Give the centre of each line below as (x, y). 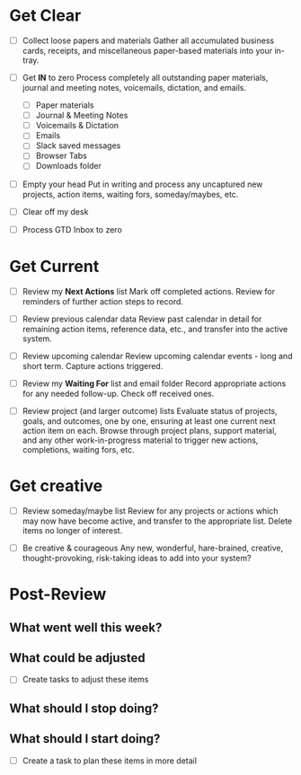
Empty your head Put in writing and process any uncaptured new (142, 184)
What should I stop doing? (84, 708)
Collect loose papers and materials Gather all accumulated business (148, 40)
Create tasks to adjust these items (85, 680)
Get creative (56, 486)
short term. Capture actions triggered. (93, 365)
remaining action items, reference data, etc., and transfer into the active (155, 329)
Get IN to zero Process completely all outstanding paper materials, (145, 78)
